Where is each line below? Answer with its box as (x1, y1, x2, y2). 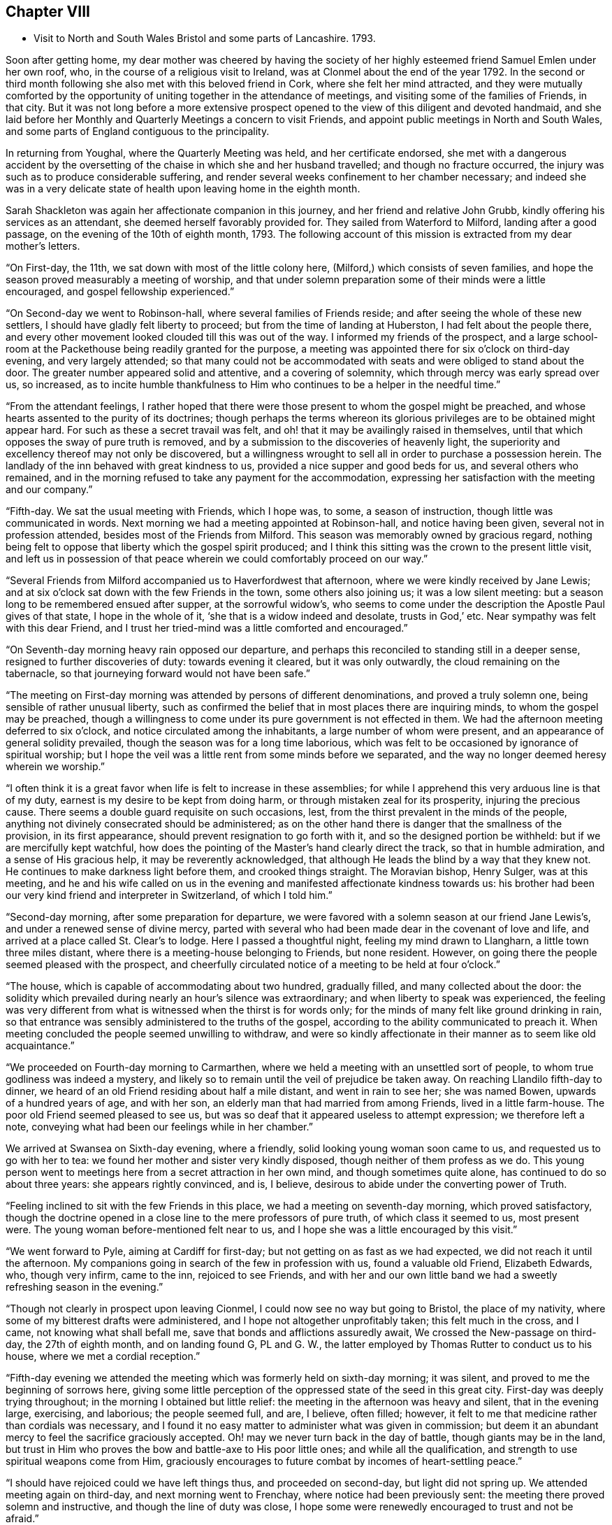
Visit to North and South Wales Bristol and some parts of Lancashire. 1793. (34, 32, 376, 45)
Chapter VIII (6, 3, 90, 20)
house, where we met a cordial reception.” (6, 1350, 201, 1363)
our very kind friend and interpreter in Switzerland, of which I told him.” (6, 889, 333, 902)
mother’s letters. (6, 240, 80, 253)
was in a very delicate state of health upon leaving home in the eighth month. (6, 183, 360, 195)
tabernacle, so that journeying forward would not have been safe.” (6, 667, 310, 680)
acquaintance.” (6, 1040, 75, 1052)
